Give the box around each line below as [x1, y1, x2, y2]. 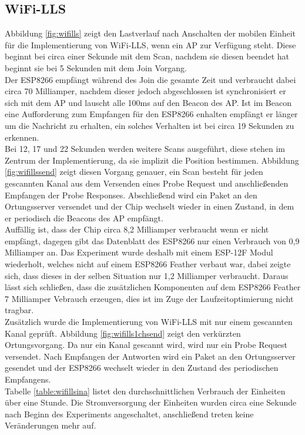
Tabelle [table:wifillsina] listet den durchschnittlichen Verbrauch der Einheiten [5, 384, 286, 397]
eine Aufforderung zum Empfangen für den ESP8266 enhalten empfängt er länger [5, 108, 298, 120]
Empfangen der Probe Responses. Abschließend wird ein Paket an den [5, 188, 257, 201]
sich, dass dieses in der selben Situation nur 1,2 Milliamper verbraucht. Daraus [5, 269, 289, 281]
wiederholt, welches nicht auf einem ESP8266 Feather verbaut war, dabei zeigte [5, 258, 291, 270]
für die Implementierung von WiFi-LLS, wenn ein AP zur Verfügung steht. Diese [5, 38, 296, 51]
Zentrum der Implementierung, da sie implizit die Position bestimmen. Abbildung [5, 154, 299, 166]
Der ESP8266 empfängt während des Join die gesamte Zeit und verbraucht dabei [5, 73, 296, 85]
